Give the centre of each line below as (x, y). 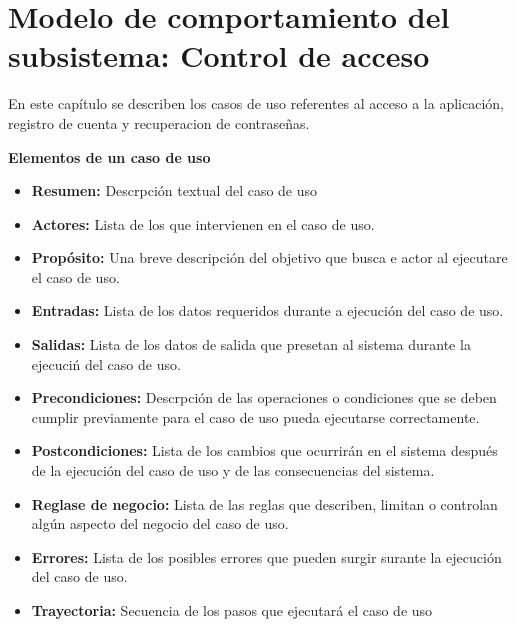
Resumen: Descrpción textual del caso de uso (174, 190)
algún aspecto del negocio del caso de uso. (160, 523)
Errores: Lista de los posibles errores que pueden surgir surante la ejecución (266, 556)
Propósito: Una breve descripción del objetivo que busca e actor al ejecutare (269, 257)
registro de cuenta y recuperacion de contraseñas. (159, 122)
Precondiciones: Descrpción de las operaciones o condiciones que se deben (264, 397)
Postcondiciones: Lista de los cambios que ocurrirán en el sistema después (264, 450)
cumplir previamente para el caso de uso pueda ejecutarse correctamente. (255, 416)
